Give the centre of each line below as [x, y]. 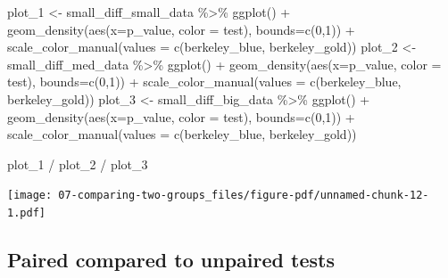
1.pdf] [26, 213]
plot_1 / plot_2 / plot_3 [78, 164]
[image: [30, 196]
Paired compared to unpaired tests [171, 260]
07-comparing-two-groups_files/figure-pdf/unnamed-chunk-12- [244, 196]
